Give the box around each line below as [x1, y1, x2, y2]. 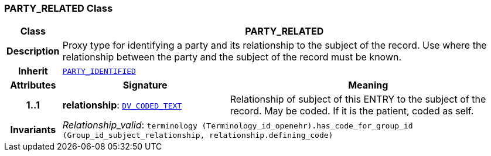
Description [6, 45, 60, 57]
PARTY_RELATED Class [4, 2, 113, 14]
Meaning [348, 79, 388, 91]
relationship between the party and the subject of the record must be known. [62, 51, 402, 63]
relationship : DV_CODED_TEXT [62, 99, 182, 111]
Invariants [10, 123, 56, 135]
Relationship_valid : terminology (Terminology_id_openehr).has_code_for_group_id [62, 119, 413, 131]
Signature [122, 79, 168, 91]
